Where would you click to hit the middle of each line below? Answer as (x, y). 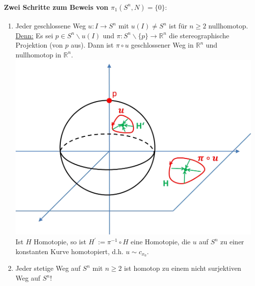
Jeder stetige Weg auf (48, 268)
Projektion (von (39, 45)
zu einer (232, 242)
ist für (178, 26)
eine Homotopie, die (161, 242)
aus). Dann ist (92, 45)
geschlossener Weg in (162, 45)
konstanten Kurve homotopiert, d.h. (69, 251)
